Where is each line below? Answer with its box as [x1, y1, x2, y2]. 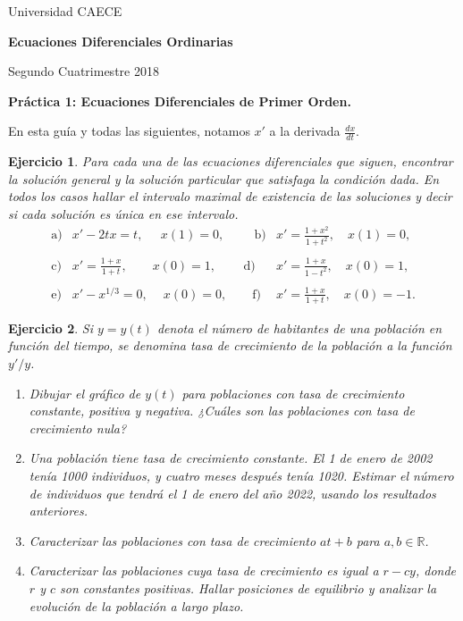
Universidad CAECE [8, 2, 122, 20]
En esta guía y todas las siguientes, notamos [8, 122, 250, 140]
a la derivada [269, 122, 341, 140]
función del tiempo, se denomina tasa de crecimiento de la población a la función [8, 336, 452, 355]
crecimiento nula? [29, 418, 127, 437]
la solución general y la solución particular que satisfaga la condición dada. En [8, 169, 440, 188]
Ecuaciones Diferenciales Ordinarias [8, 31, 233, 50]
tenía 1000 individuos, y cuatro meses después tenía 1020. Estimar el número [29, 466, 454, 484]
